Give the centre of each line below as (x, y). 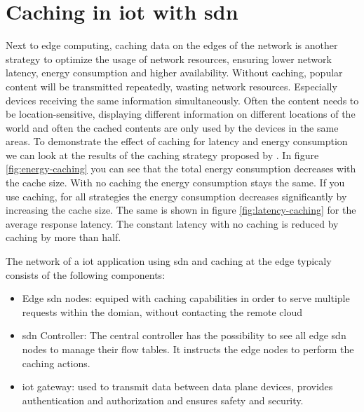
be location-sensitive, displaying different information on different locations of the (181, 114)
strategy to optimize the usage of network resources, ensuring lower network (169, 59)
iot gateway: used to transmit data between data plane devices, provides (177, 386)
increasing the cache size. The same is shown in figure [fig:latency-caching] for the (181, 210)
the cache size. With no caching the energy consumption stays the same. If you (175, 183)
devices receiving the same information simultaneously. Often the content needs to (182, 100)
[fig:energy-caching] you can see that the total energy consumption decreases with (181, 169)
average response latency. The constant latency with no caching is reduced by (172, 223)
